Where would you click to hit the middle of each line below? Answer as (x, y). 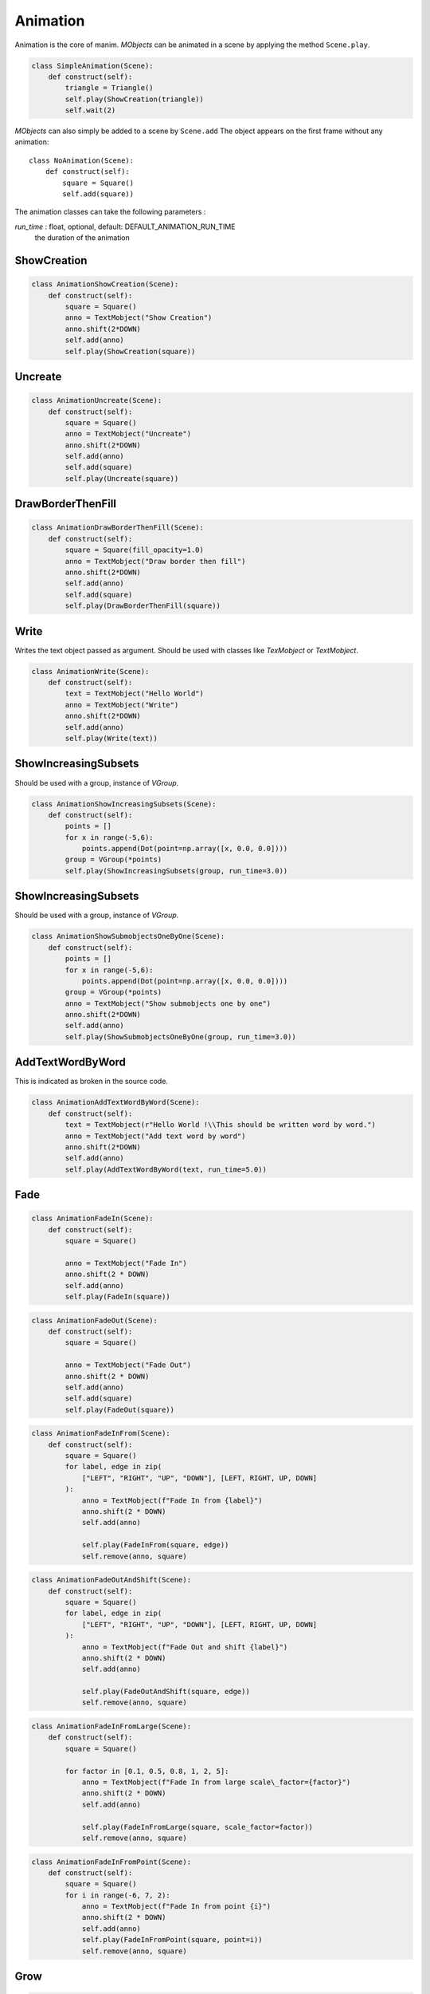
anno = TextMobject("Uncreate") (128, 434)
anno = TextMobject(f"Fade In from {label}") (172, 1500)
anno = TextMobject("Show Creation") (139, 318)
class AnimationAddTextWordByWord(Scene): (115, 1102)
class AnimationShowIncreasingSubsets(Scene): (124, 804)
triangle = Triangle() (109, 88)
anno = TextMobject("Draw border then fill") (155, 561)
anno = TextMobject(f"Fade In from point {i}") (176, 1907)
